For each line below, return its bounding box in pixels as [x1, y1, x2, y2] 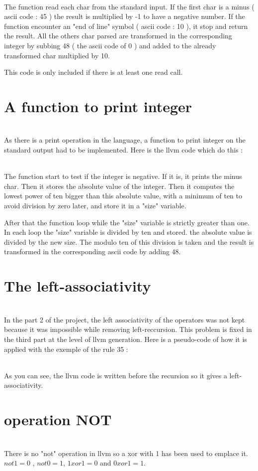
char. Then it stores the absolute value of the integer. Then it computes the [4, 180, 235, 191]
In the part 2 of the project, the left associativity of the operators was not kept [4, 314, 245, 324]
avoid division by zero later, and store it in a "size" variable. [4, 200, 186, 211]
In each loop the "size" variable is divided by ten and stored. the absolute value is [4, 227, 252, 237]
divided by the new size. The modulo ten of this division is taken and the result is [4, 236, 254, 247]
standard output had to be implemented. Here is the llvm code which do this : [4, 145, 243, 155]
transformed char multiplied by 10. [4, 50, 110, 60]
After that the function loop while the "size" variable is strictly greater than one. [4, 217, 250, 227]
